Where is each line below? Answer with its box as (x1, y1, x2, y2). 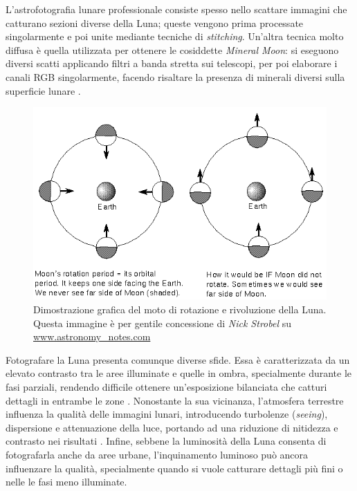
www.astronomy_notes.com (33, 329, 151, 344)
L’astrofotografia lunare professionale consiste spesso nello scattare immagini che (6, 2, 347, 16)
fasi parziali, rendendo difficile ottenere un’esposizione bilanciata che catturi (6, 380, 327, 393)
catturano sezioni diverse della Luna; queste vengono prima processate (6, 15, 304, 30)
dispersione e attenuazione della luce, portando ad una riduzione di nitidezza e (6, 420, 338, 434)
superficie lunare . (6, 83, 81, 98)
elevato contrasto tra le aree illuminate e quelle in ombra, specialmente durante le (6, 366, 352, 380)
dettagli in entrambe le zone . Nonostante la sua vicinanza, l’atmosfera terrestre (6, 393, 344, 407)
